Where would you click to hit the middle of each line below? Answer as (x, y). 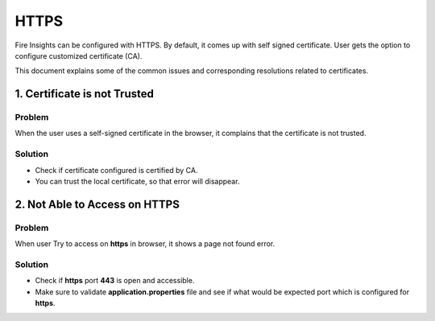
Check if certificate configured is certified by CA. (116, 170)
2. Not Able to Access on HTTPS (97, 204)
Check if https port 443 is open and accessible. (115, 281)
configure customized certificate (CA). (79, 56)
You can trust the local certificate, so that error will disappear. (137, 182)
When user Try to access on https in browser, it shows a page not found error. (145, 244)
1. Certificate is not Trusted (85, 94)
